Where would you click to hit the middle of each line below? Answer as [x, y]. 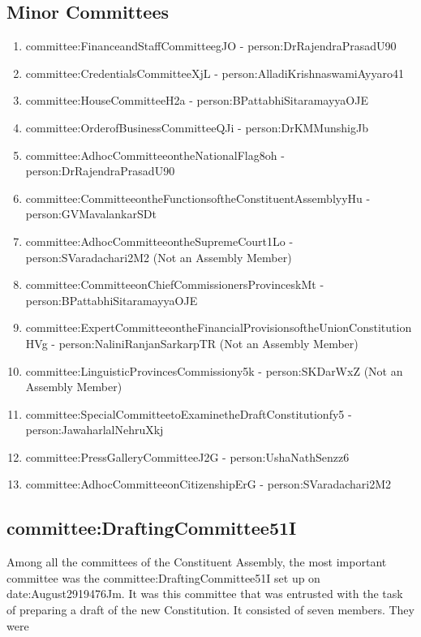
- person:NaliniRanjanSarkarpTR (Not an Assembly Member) [205, 343]
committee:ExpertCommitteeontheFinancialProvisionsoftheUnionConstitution [219, 327]
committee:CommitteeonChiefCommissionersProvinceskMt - [175, 284]
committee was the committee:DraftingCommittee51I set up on [163, 577]
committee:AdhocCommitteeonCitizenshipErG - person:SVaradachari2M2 [208, 484]
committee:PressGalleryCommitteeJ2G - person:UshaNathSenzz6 [187, 456]
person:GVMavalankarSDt [91, 214]
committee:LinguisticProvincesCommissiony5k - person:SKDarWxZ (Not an [214, 370]
